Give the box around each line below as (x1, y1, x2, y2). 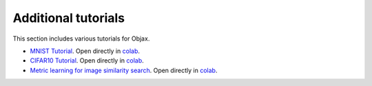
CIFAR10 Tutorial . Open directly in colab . (30, 56, 144, 65)
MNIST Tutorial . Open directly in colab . (30, 47, 141, 55)
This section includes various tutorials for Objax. (12, 34, 150, 43)
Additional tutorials (12, 10, 125, 25)
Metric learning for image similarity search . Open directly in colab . (30, 66, 218, 74)
